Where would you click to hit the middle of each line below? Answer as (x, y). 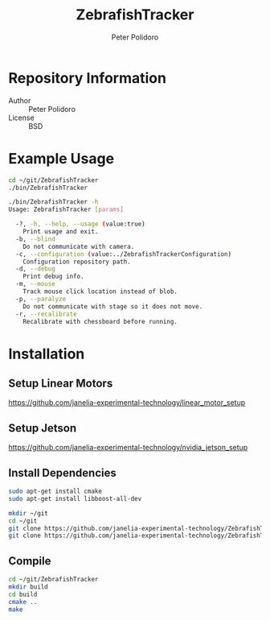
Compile (30, 561)
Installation (47, 354)
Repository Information (88, 78)
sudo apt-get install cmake (55, 491)
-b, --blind (36, 239)
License (21, 118)
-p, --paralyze (41, 299)
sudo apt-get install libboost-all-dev (75, 498)
